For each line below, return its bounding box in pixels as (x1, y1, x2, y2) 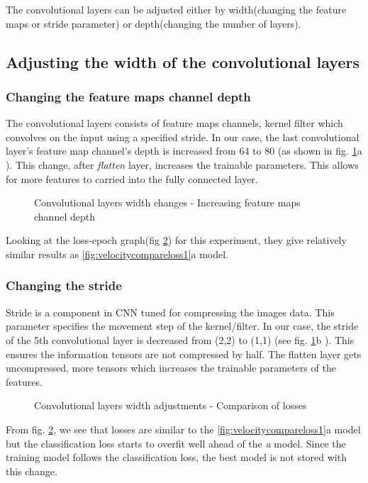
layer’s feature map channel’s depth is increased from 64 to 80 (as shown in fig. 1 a (6, 143, 362, 158)
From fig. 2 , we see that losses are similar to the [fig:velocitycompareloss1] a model (6, 421, 361, 436)
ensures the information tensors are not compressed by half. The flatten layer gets (6, 346, 362, 361)
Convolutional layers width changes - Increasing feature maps (34, 195, 301, 210)
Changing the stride (6, 277, 122, 294)
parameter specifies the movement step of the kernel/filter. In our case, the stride (6, 318, 359, 333)
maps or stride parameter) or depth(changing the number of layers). (6, 16, 301, 30)
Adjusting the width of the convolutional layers (6, 50, 359, 72)
